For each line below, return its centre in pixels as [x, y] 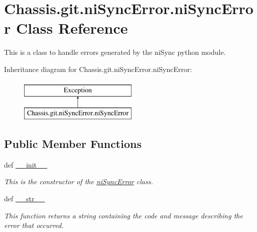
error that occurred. [34, 225]
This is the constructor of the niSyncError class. [79, 181]
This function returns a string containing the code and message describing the [123, 215]
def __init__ [26, 164]
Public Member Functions [73, 144]
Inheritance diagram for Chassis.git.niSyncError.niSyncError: [98, 69]
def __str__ [25, 199]
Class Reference [72, 28]
